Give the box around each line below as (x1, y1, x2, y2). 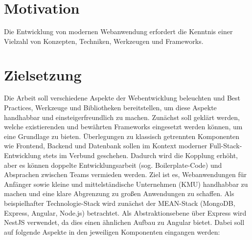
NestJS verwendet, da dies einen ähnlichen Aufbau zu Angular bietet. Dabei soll (4, 217, 245, 227)
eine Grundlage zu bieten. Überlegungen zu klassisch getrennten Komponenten (4, 131, 240, 141)
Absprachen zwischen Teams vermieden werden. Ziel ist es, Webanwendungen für (4, 169, 247, 180)
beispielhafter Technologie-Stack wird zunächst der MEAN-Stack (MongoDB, (4, 198, 235, 208)
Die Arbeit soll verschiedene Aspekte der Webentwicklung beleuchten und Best (4, 93, 241, 103)
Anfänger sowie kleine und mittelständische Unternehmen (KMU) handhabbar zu (4, 179, 248, 189)
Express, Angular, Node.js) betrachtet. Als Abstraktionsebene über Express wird (4, 207, 247, 218)
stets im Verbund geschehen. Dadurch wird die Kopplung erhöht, (43, 150, 238, 160)
